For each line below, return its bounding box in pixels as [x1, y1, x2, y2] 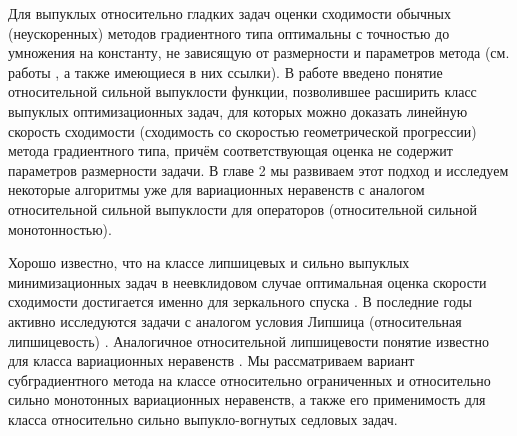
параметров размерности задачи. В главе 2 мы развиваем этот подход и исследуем [8, 159, 509, 180]
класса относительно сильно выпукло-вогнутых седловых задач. [8, 408, 398, 429]
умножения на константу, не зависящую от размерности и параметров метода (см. [8, 42, 510, 63]
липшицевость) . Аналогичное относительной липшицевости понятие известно [8, 330, 489, 351]
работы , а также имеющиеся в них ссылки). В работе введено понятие [8, 61, 443, 82]
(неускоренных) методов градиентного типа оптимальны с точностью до [8, 22, 450, 43]
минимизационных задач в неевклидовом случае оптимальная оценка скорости [8, 271, 487, 292]
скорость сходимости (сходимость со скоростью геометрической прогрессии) [8, 120, 477, 141]
